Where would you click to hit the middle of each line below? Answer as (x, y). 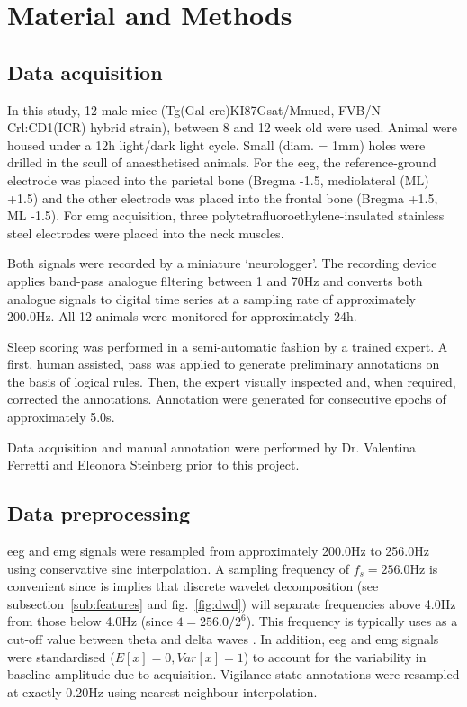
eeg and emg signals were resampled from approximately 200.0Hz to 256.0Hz (218, 551)
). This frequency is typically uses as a (352, 621)
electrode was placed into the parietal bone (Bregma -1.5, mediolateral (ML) (218, 179)
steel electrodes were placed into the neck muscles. (146, 233)
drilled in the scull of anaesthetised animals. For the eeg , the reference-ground (222, 162)
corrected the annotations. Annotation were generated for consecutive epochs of (227, 399)
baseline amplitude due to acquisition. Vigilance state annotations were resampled (233, 674)
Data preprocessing (99, 513)
